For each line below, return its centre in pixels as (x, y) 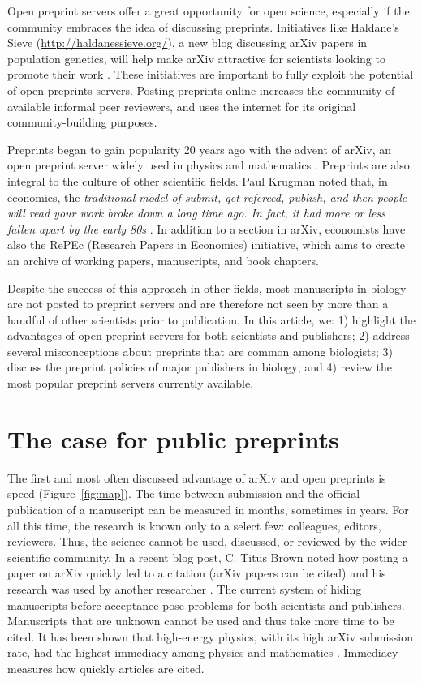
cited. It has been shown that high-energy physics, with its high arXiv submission (211, 636)
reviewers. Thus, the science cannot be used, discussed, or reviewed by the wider (207, 541)
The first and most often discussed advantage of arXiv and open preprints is (197, 477)
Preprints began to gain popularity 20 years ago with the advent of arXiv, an (200, 149)
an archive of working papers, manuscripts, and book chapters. (163, 260)
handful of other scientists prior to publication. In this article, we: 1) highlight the (211, 319)
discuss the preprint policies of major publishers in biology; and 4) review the (200, 367)
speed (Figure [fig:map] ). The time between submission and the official (184, 493)
